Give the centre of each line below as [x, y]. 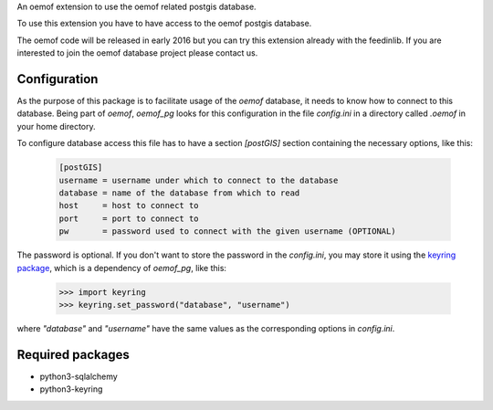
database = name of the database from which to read [179, 193]
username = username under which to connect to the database [199, 180]
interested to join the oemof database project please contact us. [137, 53]
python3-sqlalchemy [79, 376]
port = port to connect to [129, 218]
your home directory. [56, 126]
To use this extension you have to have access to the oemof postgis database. [164, 24]
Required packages [73, 355]
